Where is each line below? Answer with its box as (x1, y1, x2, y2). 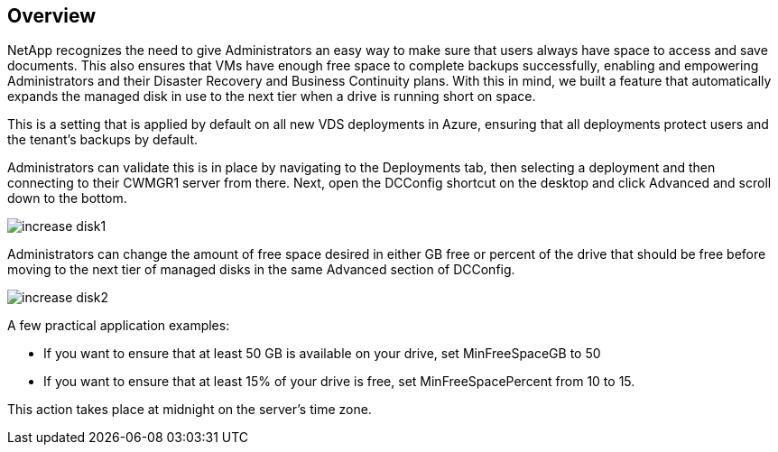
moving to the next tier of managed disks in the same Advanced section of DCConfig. (7, 262, 515, 278)
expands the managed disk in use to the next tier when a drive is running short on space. (7, 88, 536, 105)
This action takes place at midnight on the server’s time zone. (7, 401, 372, 418)
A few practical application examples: (7, 318, 230, 334)
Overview (7, 5, 97, 27)
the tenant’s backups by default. (7, 132, 199, 148)
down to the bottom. (7, 190, 127, 207)
